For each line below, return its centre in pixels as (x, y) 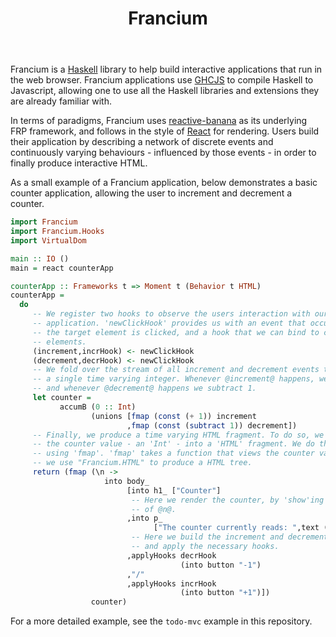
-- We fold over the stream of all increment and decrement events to (182, 370)
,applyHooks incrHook (171, 583)
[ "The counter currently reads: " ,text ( (241, 528)
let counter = (62, 398)
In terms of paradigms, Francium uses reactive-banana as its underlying (159, 121)
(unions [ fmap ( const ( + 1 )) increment (173, 416)
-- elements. (59, 342)
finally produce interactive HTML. (79, 163)
